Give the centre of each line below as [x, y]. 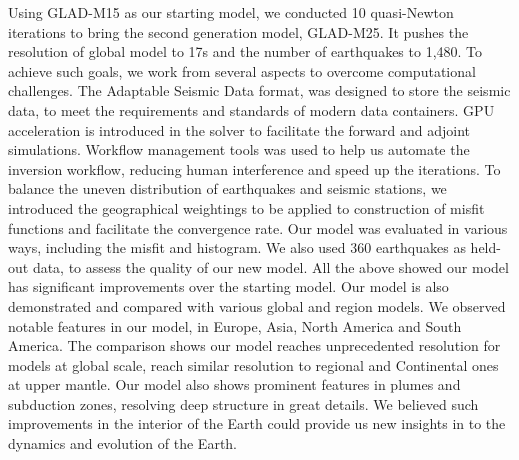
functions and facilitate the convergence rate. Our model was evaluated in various [258, 227]
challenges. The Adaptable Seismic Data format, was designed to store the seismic [259, 90]
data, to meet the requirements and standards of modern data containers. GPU [251, 109]
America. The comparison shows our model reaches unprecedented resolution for [254, 345]
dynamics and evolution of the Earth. [123, 443]
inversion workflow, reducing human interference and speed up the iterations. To [254, 168]
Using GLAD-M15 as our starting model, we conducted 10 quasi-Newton [231, 12]
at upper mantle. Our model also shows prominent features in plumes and [234, 384]
